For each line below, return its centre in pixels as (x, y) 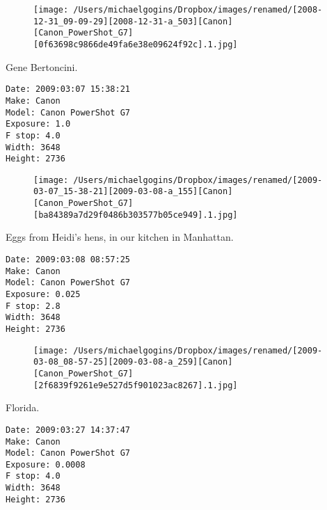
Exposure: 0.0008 (46, 464)
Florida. (23, 407)
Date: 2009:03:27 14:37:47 (68, 430)
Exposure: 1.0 (38, 124)
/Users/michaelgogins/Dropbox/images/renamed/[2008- (198, 10)
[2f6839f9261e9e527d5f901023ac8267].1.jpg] (136, 385)
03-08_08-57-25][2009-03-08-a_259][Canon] (133, 362)
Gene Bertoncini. (42, 66)
